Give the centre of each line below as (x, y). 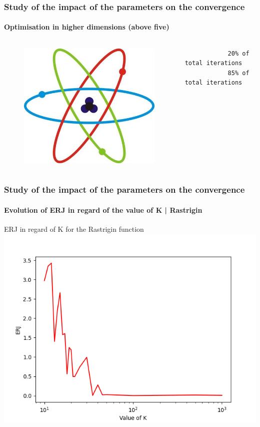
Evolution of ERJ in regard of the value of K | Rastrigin (103, 209)
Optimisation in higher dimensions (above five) (87, 27)
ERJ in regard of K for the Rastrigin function (74, 229)
